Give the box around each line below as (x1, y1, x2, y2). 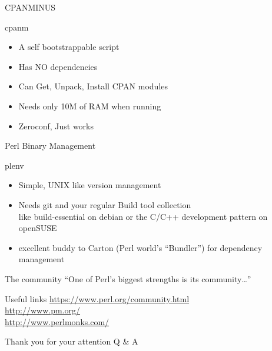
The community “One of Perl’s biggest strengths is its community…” (5, 272, 251, 285)
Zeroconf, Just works (18, 119, 94, 132)
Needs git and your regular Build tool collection (18, 198, 191, 210)
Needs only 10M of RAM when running (18, 99, 161, 112)
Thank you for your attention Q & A (5, 335, 138, 347)
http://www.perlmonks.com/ (5, 315, 110, 327)
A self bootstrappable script (18, 41, 120, 53)
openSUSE (18, 222, 57, 234)
